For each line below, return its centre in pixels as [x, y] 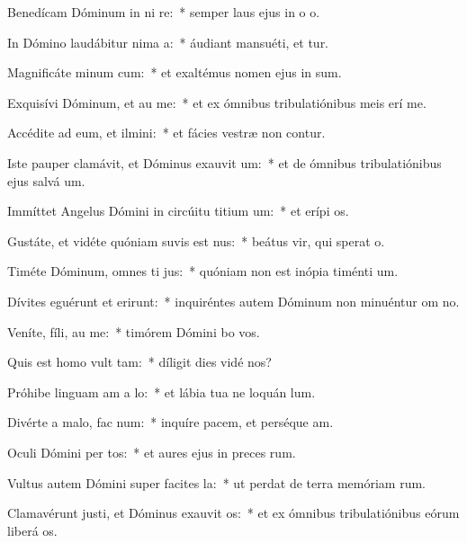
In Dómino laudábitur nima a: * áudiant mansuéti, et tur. [168, 42]
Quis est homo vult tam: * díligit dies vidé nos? [139, 362]
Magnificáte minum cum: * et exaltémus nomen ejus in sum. [175, 72]
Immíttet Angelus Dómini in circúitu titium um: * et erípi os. [178, 211]
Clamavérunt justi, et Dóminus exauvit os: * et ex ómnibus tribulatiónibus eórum [233, 513]
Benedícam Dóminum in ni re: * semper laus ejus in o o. [164, 12]
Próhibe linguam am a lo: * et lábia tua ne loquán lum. [162, 392]
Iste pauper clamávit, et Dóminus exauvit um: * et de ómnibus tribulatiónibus [225, 162]
